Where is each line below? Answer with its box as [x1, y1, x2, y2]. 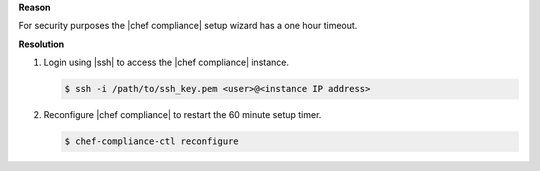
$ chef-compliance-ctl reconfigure [64, 136, 239, 147]
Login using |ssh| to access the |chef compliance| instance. [43, 56, 290, 69]
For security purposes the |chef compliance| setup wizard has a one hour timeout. [18, 20, 358, 32]
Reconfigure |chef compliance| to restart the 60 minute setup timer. [43, 109, 322, 121]
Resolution [18, 38, 65, 50]
